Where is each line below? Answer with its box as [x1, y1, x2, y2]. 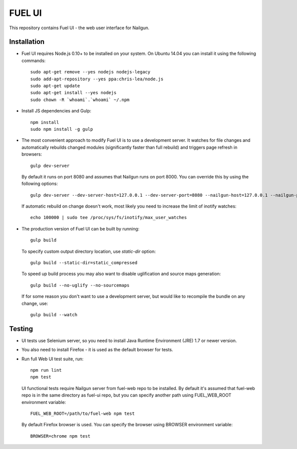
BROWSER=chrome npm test [30, 433, 91, 439]
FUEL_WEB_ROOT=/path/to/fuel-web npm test [30, 411, 135, 416]
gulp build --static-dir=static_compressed [30, 260, 138, 266]
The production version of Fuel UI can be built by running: [21, 225, 140, 231]
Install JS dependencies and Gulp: [21, 108, 92, 114]
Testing [9, 325, 33, 333]
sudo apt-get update [30, 83, 80, 89]
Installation [9, 38, 45, 46]
